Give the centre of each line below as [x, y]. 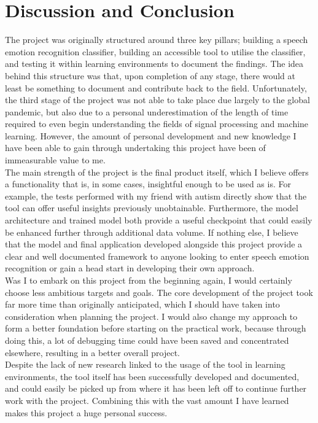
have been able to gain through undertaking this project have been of [135, 148]
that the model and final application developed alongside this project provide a [154, 244]
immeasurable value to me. [55, 160]
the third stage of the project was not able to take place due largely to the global [157, 100]
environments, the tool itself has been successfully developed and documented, [152, 376]
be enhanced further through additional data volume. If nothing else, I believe [152, 232]
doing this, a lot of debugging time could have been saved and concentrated [147, 340]
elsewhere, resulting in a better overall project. [93, 352]
